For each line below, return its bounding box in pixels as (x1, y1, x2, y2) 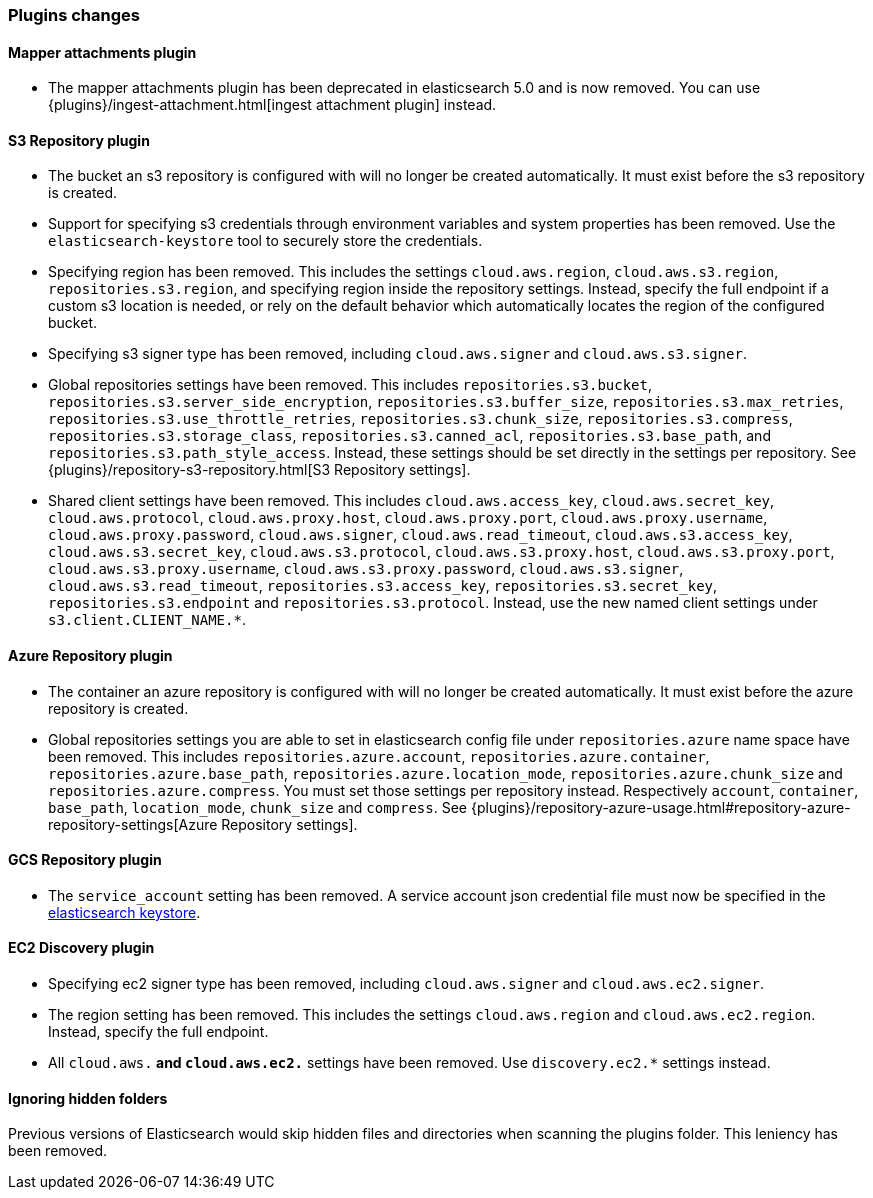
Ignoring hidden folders (8, 1089, 168, 1107)
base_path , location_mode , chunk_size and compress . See (48, 798, 468, 816)
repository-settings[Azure (48, 815, 218, 833)
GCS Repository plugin (8, 851, 162, 869)
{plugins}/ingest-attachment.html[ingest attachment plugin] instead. (48, 96, 497, 114)
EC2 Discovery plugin (8, 939, 155, 957)
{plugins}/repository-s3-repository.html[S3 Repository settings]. (48, 461, 471, 479)
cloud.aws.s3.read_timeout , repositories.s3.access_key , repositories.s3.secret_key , (48, 577, 718, 595)
